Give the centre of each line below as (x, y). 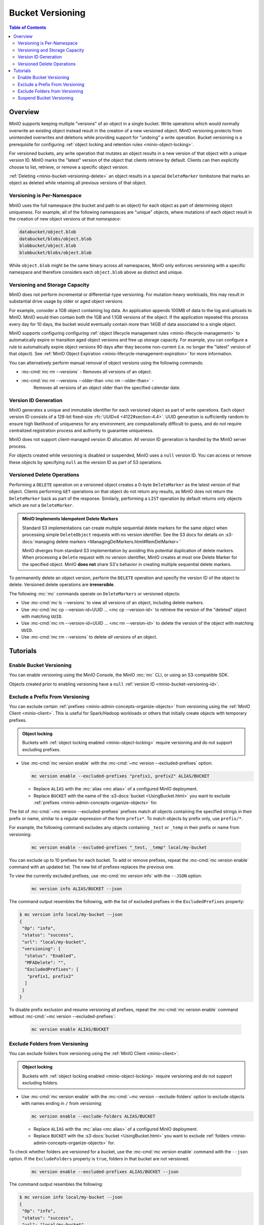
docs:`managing (38, 541)
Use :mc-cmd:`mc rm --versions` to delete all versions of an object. (89, 637)
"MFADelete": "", (45, 962)
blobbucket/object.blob (48, 246)
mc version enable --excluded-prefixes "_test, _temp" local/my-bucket (119, 847)
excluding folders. (40, 1083)
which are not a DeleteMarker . (41, 505)
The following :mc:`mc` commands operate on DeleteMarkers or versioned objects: (95, 593)
